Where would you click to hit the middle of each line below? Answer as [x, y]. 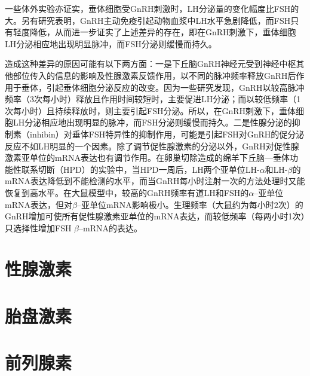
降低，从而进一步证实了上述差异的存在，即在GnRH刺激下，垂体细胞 [163, 32]
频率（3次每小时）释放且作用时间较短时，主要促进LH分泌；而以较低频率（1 [153, 99]
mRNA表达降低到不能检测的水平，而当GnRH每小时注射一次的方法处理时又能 [155, 181]
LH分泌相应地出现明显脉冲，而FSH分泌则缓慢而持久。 [111, 43]
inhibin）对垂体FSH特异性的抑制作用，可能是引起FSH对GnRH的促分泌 [167, 134]
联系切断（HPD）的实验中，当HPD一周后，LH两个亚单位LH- [140, 169]
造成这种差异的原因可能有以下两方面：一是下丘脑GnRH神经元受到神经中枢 [151, 64]
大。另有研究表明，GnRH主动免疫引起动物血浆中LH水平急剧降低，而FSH [148, 20]
